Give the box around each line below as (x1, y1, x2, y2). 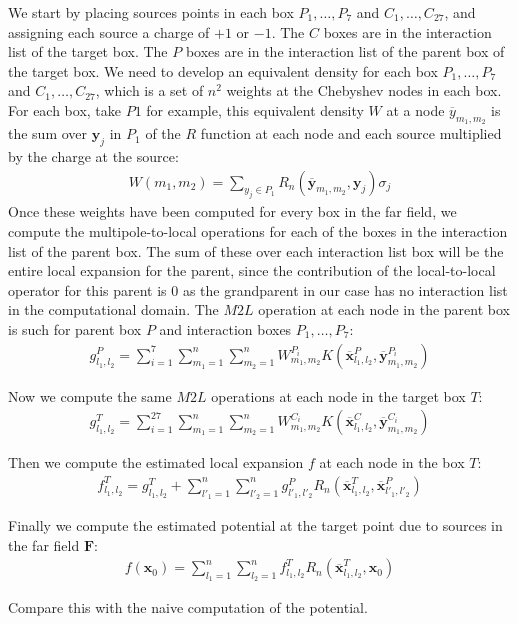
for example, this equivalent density (146, 99, 364, 120)
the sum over (8, 123, 88, 144)
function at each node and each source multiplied (200, 123, 502, 144)
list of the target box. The (8, 41, 168, 62)
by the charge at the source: (8, 145, 179, 166)
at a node (386, 99, 445, 120)
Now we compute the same (8, 385, 172, 406)
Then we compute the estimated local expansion (8, 452, 304, 473)
